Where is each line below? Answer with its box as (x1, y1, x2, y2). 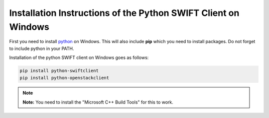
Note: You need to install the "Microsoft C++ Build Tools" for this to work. (22, 99, 174, 105)
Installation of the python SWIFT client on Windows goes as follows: (9, 55, 149, 60)
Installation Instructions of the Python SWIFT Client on (9, 7, 240, 18)
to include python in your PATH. (9, 45, 74, 52)
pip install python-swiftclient (19, 68, 99, 74)
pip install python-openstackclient (19, 75, 110, 80)
